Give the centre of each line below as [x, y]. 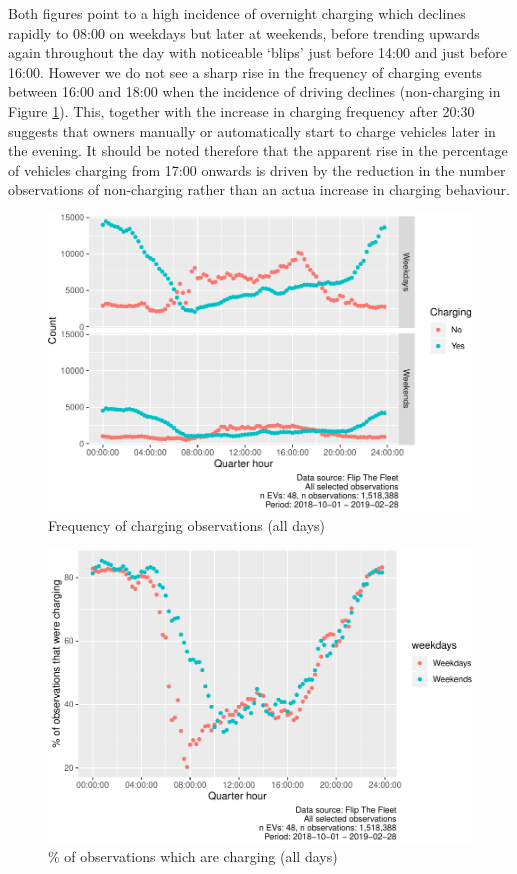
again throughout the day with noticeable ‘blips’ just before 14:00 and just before [257, 52]
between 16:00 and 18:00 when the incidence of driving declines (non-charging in [254, 91]
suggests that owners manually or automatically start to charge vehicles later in [252, 130]
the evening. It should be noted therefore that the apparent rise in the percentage [258, 150]
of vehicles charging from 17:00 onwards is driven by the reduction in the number [257, 169]
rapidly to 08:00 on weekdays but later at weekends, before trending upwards [244, 32]
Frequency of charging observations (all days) [187, 525]
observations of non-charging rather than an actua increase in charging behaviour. [259, 189]
